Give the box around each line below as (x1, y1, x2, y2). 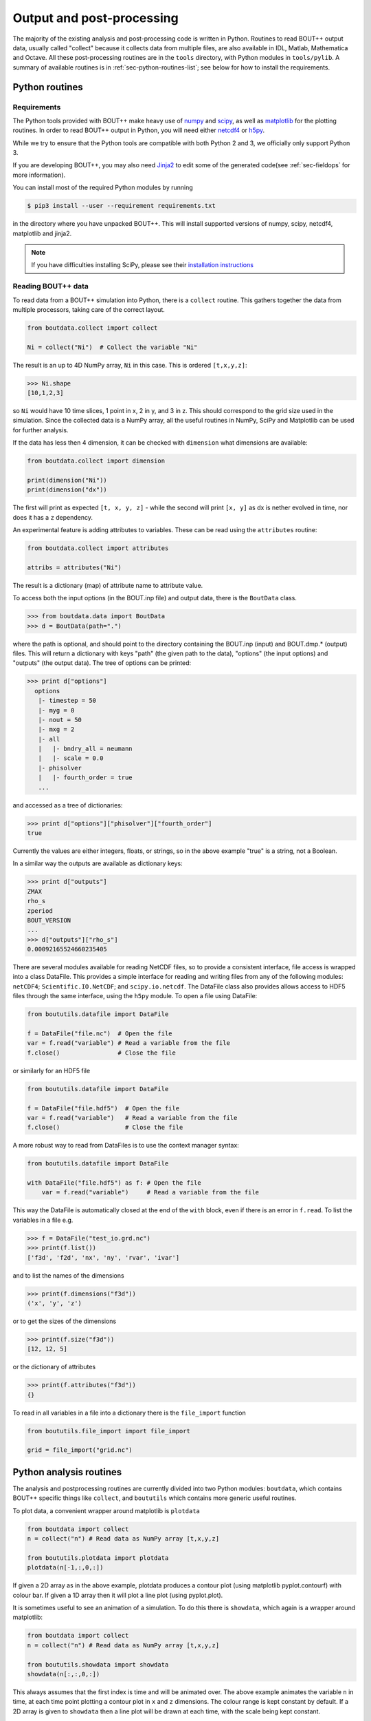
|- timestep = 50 (38, 697, 96, 705)
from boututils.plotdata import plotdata (27, 1554, 169, 1562)
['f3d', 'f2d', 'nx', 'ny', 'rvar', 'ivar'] (27, 1254, 180, 1261)
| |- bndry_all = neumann (38, 745, 133, 753)
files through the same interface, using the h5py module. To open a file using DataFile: (12, 992, 258, 1000)
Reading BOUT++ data (12, 282, 89, 291)
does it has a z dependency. (12, 513, 93, 521)
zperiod (27, 907, 53, 915)
